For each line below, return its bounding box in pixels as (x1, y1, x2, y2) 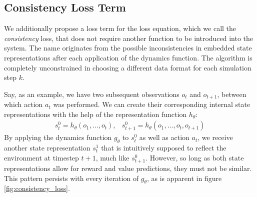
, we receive (197, 132, 233, 142)
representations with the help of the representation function (4, 108, 187, 119)
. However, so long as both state (145, 152, 244, 162)
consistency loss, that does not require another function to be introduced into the (4, 32, 253, 43)
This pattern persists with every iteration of (4, 172, 139, 183)
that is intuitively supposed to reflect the (101, 142, 226, 153)
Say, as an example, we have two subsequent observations (4, 88, 179, 99)
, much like (95, 152, 129, 162)
